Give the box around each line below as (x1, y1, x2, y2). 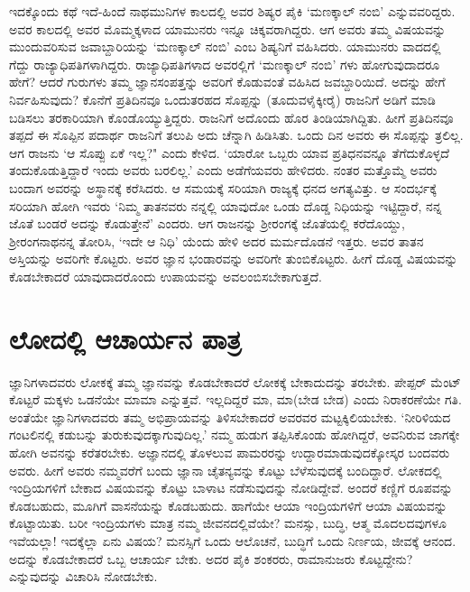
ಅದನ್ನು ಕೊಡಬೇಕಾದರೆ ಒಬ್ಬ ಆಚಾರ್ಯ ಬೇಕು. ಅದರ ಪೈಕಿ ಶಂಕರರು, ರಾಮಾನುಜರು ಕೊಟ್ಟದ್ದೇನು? (9, 549, 413, 568)
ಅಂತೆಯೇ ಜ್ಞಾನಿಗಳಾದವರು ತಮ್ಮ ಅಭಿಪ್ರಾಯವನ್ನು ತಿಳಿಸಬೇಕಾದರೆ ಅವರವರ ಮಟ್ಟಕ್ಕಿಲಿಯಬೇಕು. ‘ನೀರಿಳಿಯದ (9, 407, 451, 426)
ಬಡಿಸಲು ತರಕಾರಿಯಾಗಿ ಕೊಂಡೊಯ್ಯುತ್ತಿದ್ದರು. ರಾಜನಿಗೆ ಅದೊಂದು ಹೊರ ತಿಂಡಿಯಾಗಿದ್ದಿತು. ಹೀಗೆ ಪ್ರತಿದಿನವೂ (9, 107, 454, 126)
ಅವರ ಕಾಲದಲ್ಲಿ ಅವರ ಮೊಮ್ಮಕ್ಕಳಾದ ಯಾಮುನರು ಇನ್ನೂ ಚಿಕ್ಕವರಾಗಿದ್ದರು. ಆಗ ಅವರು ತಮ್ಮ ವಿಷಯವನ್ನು (9, 19, 447, 38)
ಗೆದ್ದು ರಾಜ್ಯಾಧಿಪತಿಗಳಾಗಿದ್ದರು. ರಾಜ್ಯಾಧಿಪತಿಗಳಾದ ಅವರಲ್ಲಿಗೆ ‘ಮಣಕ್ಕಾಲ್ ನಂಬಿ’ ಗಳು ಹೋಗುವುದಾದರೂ (9, 54, 440, 73)
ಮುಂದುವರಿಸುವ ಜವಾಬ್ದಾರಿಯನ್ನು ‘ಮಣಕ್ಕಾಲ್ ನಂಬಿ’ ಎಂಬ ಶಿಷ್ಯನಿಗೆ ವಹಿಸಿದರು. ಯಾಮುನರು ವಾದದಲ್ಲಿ (9, 37, 441, 56)
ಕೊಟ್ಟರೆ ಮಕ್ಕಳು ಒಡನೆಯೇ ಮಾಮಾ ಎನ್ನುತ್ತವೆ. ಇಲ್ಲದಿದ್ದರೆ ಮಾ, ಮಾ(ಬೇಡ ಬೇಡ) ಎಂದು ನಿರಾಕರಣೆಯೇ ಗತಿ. (9, 390, 462, 409)
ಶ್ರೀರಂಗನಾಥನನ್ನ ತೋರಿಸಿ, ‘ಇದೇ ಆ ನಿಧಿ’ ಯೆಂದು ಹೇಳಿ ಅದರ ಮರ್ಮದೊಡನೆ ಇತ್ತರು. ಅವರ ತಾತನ (9, 231, 424, 250)
